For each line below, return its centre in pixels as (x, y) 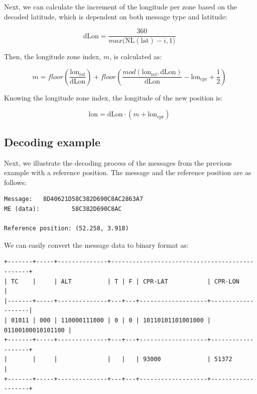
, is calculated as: (135, 56)
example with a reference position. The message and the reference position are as (128, 172)
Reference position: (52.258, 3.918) (66, 229)
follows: (15, 182)
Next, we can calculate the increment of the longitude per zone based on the (121, 6)
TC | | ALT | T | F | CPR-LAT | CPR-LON (125, 281)
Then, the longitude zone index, (53, 56)
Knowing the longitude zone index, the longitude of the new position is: (113, 97)
